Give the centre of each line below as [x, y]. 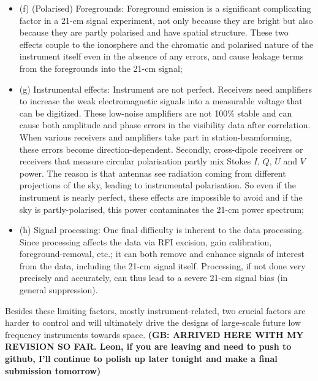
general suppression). [59, 290]
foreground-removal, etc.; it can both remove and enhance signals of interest [162, 254]
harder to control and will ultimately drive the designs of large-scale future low [153, 322]
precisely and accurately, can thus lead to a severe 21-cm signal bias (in [153, 278]
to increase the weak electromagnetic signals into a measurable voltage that [161, 101]
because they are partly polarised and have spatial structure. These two [154, 32]
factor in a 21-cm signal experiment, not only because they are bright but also [166, 20]
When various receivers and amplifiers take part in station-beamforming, [156, 137]
